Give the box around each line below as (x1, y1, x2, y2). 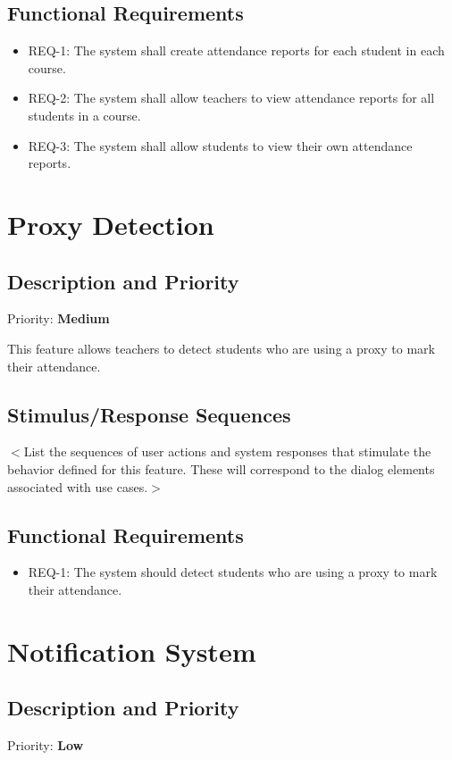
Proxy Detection (7, 205, 214, 242)
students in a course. (28, 105, 141, 124)
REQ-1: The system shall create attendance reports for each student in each (28, 41, 445, 60)
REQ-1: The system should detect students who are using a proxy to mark (28, 563, 438, 581)
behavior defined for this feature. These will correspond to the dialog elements (7, 459, 435, 478)
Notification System (7, 632, 256, 669)
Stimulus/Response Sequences (7, 400, 291, 428)
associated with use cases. (7, 477, 148, 496)
